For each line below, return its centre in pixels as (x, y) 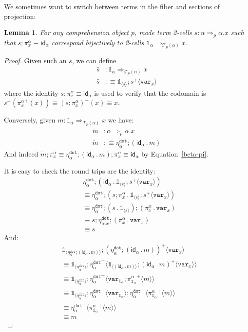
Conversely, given (30, 120)
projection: (20, 16)
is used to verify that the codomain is (150, 93)
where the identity (31, 93)
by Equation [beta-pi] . (175, 153)
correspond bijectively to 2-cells (98, 42)
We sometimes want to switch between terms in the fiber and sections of (112, 6)
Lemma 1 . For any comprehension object (67, 32)
